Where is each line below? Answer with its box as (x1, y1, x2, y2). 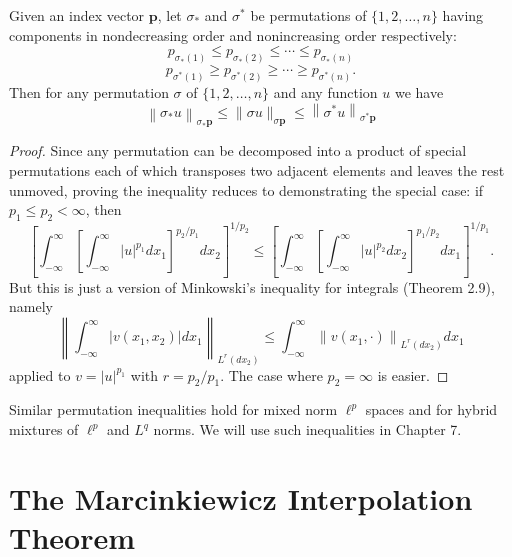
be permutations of (250, 5, 367, 25)
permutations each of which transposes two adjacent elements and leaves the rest (9, 160, 505, 181)
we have (394, 81, 444, 102)
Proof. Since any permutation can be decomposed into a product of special (9, 140, 467, 161)
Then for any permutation (9, 81, 169, 102)
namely (9, 296, 53, 317)
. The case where (220, 364, 323, 385)
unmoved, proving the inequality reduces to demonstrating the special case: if (9, 179, 484, 200)
